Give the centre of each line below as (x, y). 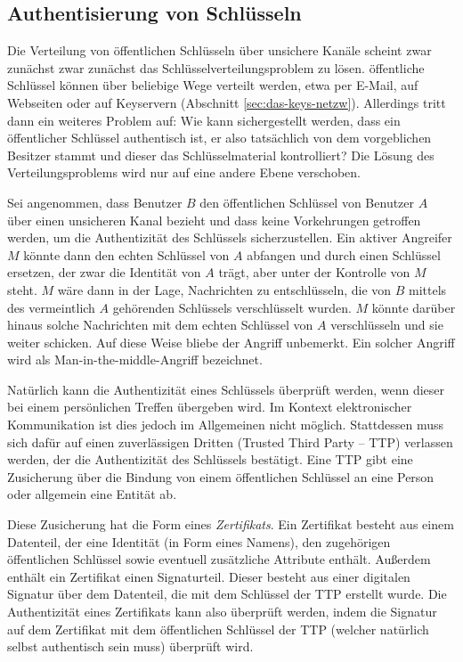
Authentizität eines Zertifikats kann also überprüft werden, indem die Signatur (222, 612)
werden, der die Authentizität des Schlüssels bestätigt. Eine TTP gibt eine (210, 459)
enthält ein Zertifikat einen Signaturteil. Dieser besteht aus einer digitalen (209, 576)
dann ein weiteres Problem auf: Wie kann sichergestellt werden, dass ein (204, 120)
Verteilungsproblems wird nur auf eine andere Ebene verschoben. (184, 172)
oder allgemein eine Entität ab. (92, 494)
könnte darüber (414, 307)
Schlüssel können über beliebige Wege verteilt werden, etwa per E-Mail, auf (213, 85)
